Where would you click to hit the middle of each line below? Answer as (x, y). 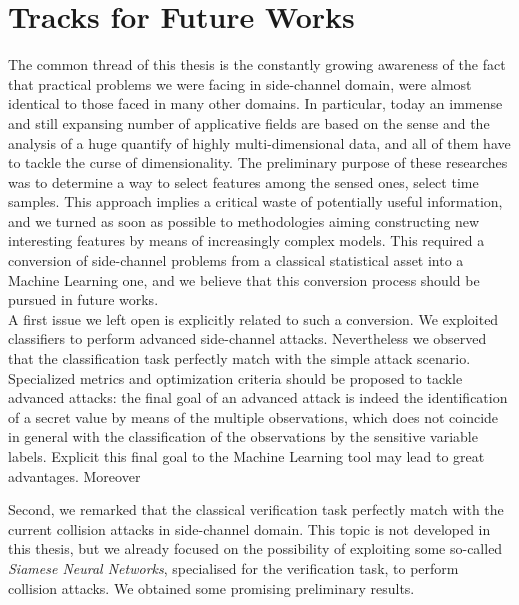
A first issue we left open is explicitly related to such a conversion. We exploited (253, 318)
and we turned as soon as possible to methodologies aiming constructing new (244, 220)
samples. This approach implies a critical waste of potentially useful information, (255, 201)
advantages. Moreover (74, 475)
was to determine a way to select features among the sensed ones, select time (243, 181)
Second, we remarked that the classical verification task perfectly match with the (256, 509)
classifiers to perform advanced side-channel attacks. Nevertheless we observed (247, 338)
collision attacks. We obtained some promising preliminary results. (211, 587)
